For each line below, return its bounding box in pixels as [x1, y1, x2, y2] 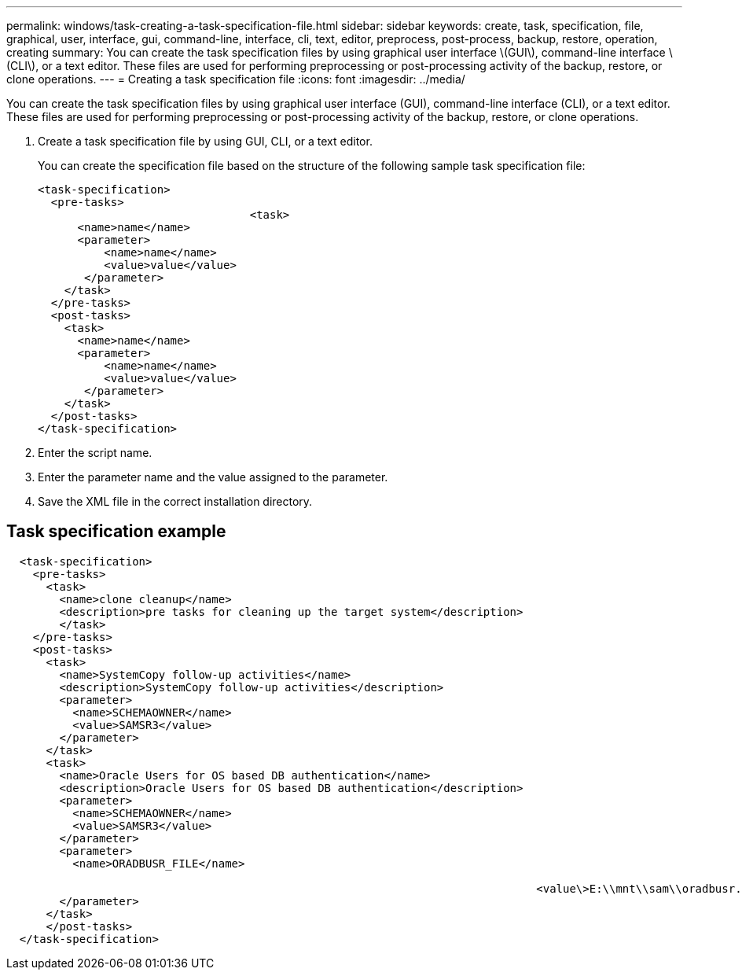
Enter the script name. [38, 446, 152, 459]
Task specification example [6, 521, 226, 542]
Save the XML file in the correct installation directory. [38, 495, 313, 508]
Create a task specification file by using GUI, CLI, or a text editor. [38, 134, 373, 148]
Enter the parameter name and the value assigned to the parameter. [38, 470, 388, 484]
